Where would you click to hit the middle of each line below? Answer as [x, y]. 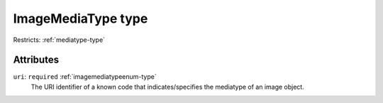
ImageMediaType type [81, 18]
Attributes [36, 60]
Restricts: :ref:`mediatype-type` [59, 40]
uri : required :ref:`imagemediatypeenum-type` [85, 77]
